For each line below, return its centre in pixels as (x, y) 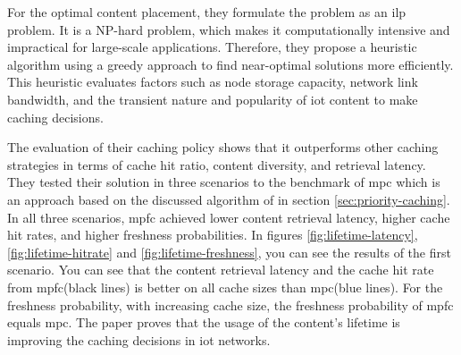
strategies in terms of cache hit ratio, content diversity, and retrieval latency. (217, 164)
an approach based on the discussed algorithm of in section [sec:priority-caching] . (229, 199)
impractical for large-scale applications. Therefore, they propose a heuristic (212, 47)
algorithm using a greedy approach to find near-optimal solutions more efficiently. (230, 64)
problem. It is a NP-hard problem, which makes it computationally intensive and (229, 29)
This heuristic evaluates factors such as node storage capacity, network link (213, 82)
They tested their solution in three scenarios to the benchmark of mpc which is (224, 182)
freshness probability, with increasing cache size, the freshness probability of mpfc (230, 304)
